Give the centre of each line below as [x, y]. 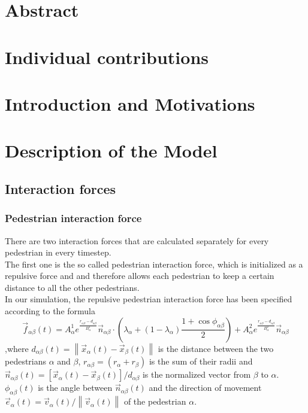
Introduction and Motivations [130, 103]
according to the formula [50, 311]
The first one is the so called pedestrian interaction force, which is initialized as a [154, 264]
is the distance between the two [216, 348]
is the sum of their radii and [201, 361]
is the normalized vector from [197, 374]
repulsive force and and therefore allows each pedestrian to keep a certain [140, 276]
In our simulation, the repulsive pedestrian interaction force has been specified [149, 299]
